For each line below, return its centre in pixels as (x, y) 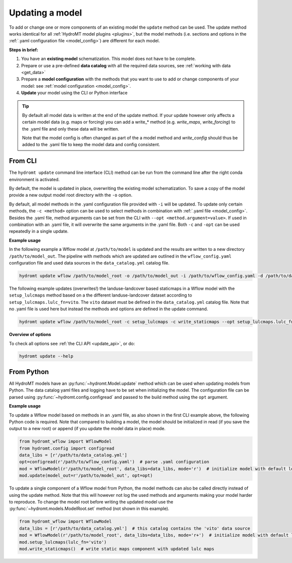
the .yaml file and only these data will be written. (71, 129)
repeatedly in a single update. (39, 231)
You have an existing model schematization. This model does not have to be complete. (109, 59)
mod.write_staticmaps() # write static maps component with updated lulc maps (117, 549)
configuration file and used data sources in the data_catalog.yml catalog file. (89, 263)
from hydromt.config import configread (67, 448)
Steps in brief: (24, 50)
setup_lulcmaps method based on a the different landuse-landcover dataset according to (100, 295)
